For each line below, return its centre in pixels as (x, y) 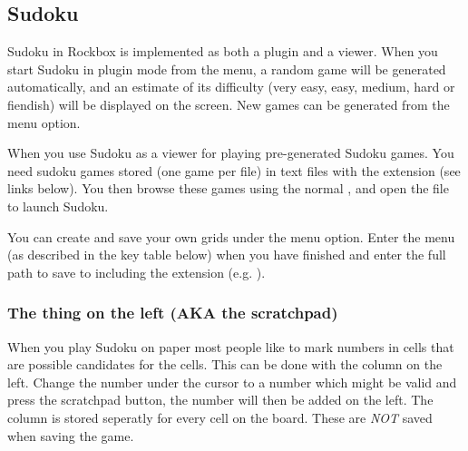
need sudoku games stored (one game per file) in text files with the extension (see (234, 170)
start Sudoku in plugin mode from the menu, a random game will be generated (227, 69)
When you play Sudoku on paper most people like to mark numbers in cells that (231, 346)
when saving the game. (71, 435)
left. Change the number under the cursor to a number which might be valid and (232, 382)
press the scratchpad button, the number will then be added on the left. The (220, 400)
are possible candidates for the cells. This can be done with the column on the (225, 364)
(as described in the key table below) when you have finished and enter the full (227, 255)
